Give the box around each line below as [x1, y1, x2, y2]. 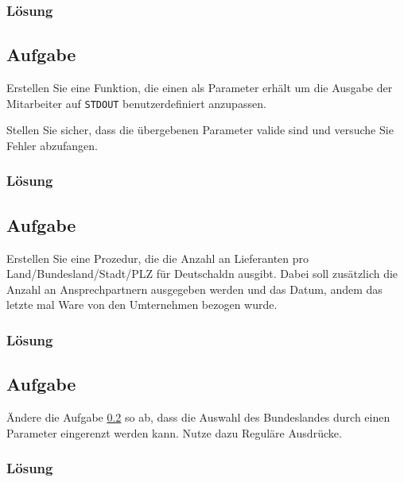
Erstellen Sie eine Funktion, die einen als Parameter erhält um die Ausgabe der [6, 79, 393, 96]
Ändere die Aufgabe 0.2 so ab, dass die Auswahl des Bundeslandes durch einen [6, 408, 390, 425]
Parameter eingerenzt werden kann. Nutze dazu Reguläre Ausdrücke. [6, 424, 342, 441]
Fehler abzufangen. [6, 137, 98, 153]
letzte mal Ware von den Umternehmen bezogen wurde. [6, 296, 278, 313]
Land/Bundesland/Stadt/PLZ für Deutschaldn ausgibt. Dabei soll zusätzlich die [6, 265, 398, 282]
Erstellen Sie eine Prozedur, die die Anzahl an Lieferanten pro [6, 249, 309, 266]
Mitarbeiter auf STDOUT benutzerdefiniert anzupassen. [6, 94, 266, 111]
